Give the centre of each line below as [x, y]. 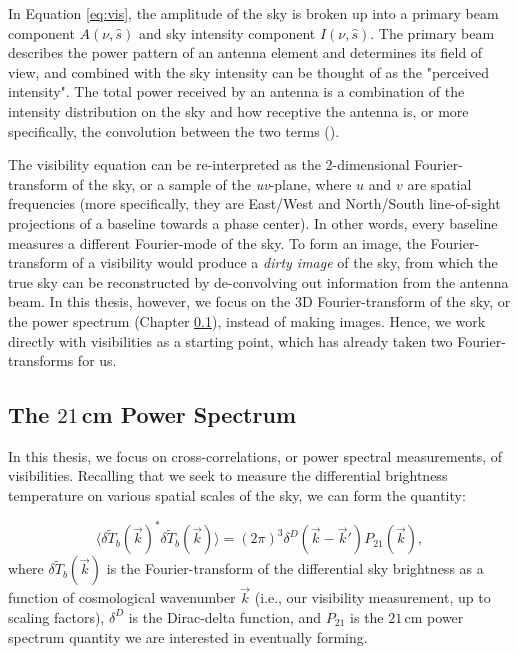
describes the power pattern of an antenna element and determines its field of [245, 52]
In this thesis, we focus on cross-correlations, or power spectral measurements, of [255, 455]
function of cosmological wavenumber [122, 597]
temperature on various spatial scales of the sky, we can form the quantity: [237, 495]
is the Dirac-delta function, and [225, 616]
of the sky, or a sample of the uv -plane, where [212, 183]
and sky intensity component [227, 32]
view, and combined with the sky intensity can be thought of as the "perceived [249, 71]
